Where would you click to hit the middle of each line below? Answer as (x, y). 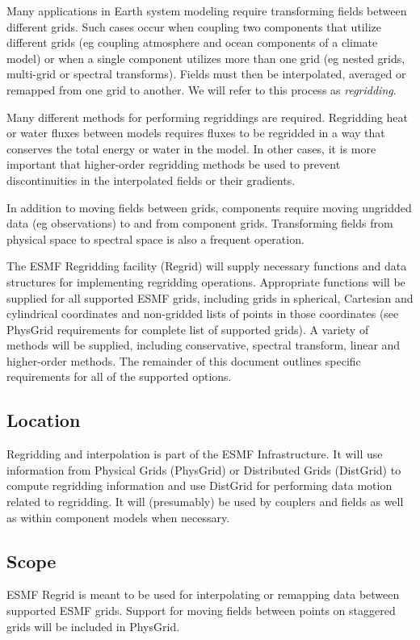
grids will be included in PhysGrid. (93, 626)
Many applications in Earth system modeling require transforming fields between (207, 10)
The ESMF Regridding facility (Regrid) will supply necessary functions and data (207, 266)
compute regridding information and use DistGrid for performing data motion (199, 485)
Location (44, 420)
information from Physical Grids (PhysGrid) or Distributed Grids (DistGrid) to (204, 469)
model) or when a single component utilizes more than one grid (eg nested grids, (206, 58)
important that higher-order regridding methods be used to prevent (174, 164)
